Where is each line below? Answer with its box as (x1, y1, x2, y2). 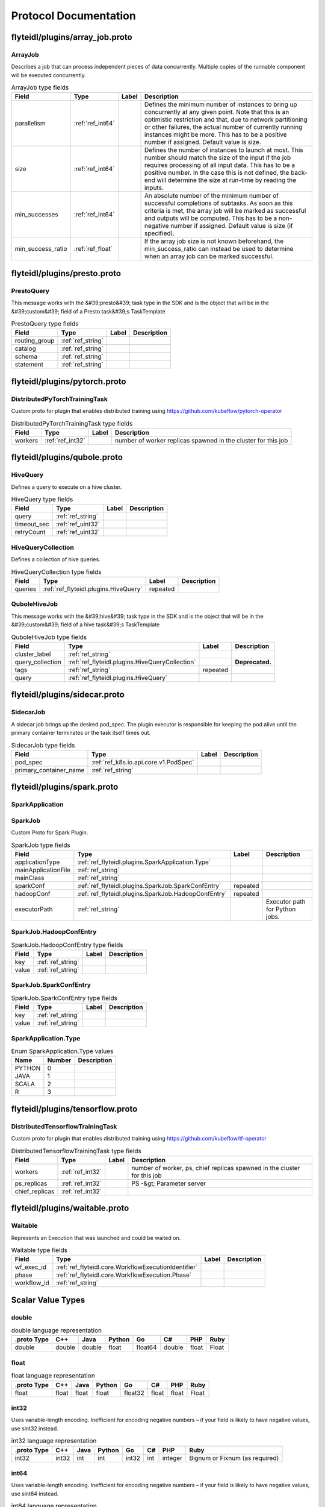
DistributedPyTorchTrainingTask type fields (11, 419, 133, 427)
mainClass (14, 873, 45, 882)
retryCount (14, 528, 46, 536)
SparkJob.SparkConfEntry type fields (11, 993, 117, 1002)
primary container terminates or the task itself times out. (11, 729, 150, 737)
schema (14, 353, 38, 361)
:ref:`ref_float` (73, 245, 113, 253)
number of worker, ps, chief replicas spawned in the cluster (131, 1163, 300, 1172)
